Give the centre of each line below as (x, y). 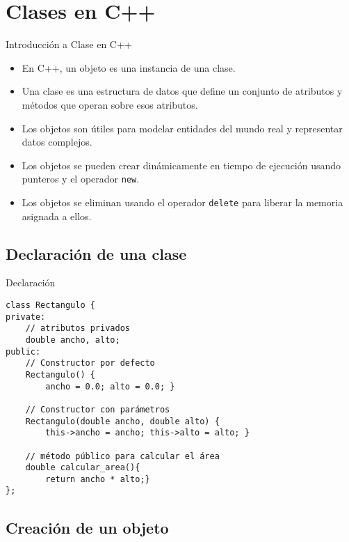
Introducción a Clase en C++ (69, 44)
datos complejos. (57, 142)
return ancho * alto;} (98, 479)
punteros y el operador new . (81, 179)
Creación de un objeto (87, 527)
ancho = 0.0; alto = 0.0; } (110, 386)
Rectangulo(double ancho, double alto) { (122, 421)
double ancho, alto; (73, 340)
